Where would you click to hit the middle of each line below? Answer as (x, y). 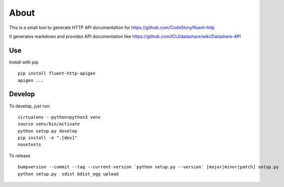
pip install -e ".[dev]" (48, 138)
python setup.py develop (48, 131)
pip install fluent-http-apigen (57, 73)
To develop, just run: (30, 106)
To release (20, 156)
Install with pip (24, 62)
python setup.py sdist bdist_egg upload (68, 174)
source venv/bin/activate (49, 124)
